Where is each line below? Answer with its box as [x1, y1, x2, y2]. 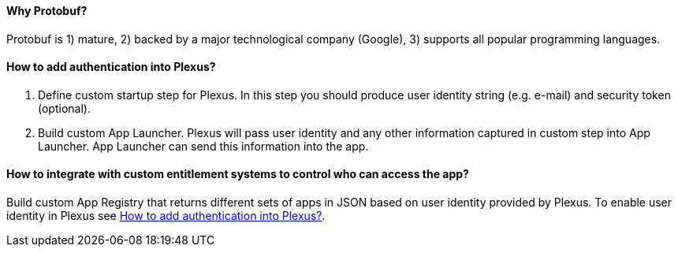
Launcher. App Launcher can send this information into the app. [38, 139, 369, 153]
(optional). [38, 101, 91, 115]
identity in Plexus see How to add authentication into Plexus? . [6, 209, 326, 223]
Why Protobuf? [6, 4, 88, 17]
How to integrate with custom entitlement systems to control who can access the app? [6, 167, 469, 181]
